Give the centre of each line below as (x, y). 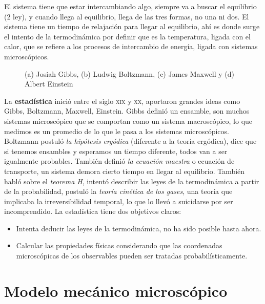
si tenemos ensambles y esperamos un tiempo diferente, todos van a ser (116, 151)
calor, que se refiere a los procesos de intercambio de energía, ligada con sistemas (131, 46)
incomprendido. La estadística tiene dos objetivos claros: (93, 211)
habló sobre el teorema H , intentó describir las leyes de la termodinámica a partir (132, 181)
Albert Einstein (49, 84)
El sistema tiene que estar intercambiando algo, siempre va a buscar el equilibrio (130, 6)
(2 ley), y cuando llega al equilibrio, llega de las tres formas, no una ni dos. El (127, 16)
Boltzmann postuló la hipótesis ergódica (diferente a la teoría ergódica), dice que (130, 141)
